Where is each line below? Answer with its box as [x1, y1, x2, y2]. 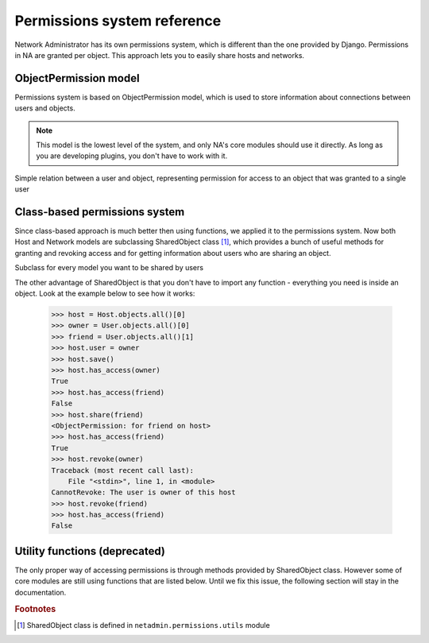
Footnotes [14, 603, 56, 614]
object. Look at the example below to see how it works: [14, 289, 195, 298]
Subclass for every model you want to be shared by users [14, 263, 204, 273]
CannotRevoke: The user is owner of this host [51, 488, 236, 497]
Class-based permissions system [14, 205, 185, 219]
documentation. [14, 587, 67, 597]
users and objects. [14, 103, 75, 113]
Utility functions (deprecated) [14, 544, 166, 558]
